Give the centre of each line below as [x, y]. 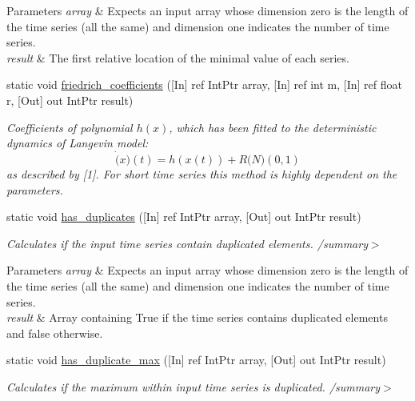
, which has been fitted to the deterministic [273, 127]
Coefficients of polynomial [70, 127]
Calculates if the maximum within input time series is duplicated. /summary [194, 386]
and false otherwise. [55, 333]
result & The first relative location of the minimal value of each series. [178, 57]
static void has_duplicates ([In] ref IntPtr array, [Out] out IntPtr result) [184, 217]
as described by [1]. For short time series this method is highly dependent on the [202, 173]
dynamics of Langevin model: [78, 143]
